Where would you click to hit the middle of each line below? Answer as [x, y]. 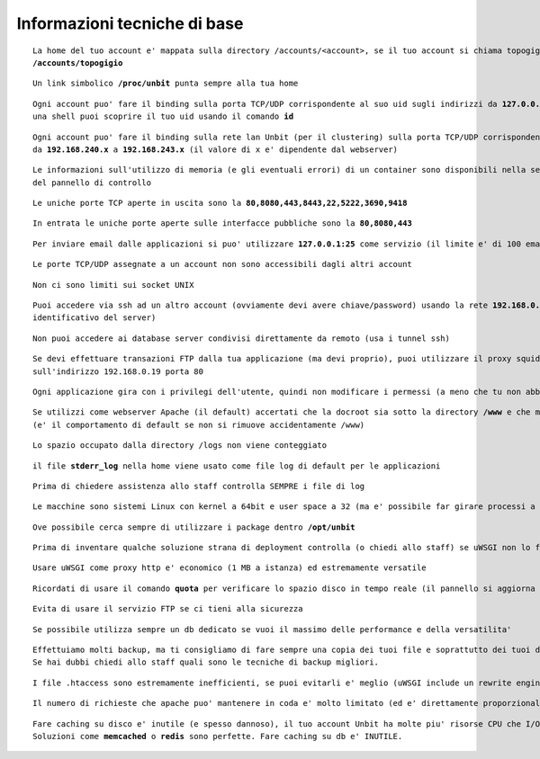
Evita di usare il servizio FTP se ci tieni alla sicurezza [168, 609]
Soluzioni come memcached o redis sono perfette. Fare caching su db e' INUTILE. [218, 736]
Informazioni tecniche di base [130, 23]
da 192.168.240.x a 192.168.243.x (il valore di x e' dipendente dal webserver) [216, 149]
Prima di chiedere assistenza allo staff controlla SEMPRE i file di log [199, 486]
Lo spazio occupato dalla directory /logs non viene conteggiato [180, 446]
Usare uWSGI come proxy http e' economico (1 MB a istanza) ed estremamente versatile [229, 568]
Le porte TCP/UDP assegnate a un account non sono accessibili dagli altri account [223, 264]
